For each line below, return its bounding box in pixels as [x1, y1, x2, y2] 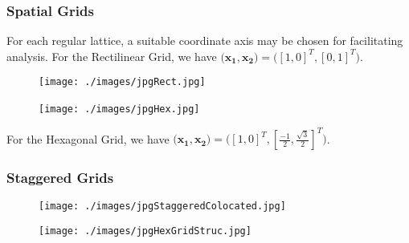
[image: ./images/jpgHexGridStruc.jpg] [39, 225, 252, 237]
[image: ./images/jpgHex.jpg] [39, 103, 200, 115]
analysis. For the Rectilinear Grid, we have [6, 47, 217, 64]
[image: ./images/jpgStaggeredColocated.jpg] [39, 200, 286, 213]
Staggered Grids [6, 168, 114, 188]
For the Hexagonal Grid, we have [6, 130, 170, 147]
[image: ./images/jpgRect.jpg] [39, 76, 206, 88]
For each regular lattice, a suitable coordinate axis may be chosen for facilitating [6, 32, 403, 49]
